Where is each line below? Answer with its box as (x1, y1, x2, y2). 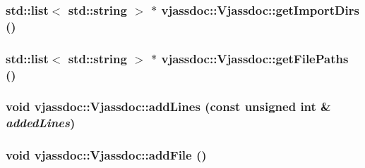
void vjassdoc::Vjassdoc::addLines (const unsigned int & (6, 98, 331, 115)
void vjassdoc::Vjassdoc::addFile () (6, 146, 207, 164)
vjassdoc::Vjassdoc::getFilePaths (161, 49, 349, 67)
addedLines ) (6, 114, 76, 131)
